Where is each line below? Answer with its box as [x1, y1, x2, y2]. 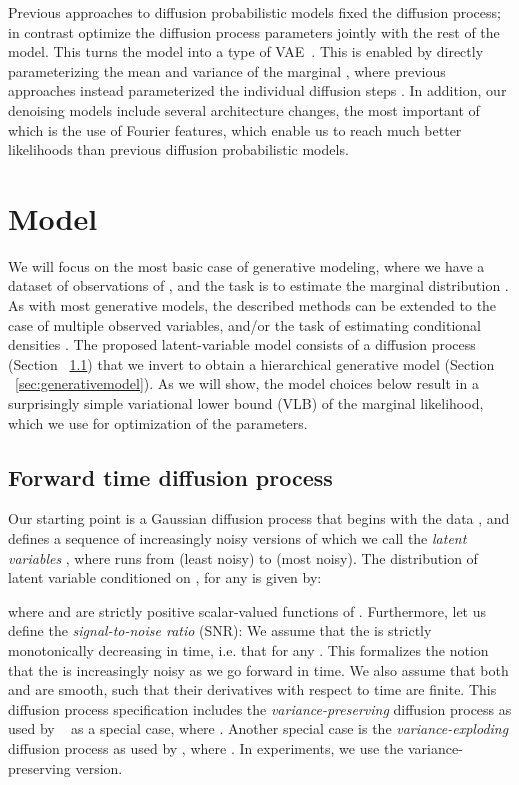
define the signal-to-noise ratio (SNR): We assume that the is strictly [8, 620, 432, 641]
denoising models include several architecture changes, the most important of [8, 99, 480, 120]
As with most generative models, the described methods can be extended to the [8, 295, 497, 316]
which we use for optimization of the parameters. [8, 412, 308, 433]
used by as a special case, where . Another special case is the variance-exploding [8, 718, 509, 739]
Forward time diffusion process [8, 461, 333, 492]
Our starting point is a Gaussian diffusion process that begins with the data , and [8, 508, 510, 529]
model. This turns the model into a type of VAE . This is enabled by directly [8, 41, 484, 62]
